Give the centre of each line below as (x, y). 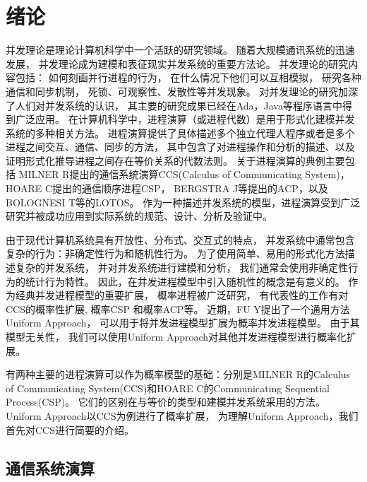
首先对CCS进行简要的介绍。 (70, 429)
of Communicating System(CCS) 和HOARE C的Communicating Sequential (168, 388)
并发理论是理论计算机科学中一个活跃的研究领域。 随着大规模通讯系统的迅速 (180, 50)
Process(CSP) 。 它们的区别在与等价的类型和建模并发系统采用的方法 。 (166, 402)
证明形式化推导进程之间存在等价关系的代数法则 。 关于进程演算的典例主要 (175, 160)
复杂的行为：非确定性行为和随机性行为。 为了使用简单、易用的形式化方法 (175, 253)
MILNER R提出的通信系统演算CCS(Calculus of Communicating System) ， (184, 174)
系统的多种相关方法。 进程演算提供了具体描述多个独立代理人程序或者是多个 (180, 133)
